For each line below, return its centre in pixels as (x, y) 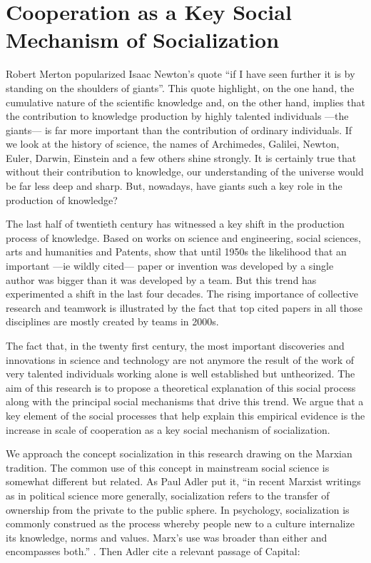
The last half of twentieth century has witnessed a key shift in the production (175, 224)
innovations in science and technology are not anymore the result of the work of (180, 359)
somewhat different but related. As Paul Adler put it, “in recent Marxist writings (183, 481)
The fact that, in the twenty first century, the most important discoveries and (175, 345)
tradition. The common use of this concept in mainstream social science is (168, 467)
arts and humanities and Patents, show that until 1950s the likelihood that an (176, 252)
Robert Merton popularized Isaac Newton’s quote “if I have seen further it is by (181, 74)
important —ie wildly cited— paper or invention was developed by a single (170, 266)
